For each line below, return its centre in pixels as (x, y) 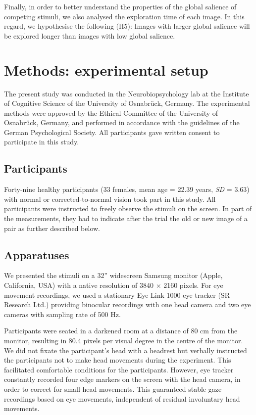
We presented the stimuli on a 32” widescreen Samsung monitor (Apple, (113, 275)
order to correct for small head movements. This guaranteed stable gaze (113, 389)
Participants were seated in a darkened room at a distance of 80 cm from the (121, 331)
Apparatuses (37, 254)
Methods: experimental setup (106, 69)
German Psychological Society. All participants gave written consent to (112, 132)
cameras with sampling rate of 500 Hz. (62, 314)
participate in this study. (42, 142)
